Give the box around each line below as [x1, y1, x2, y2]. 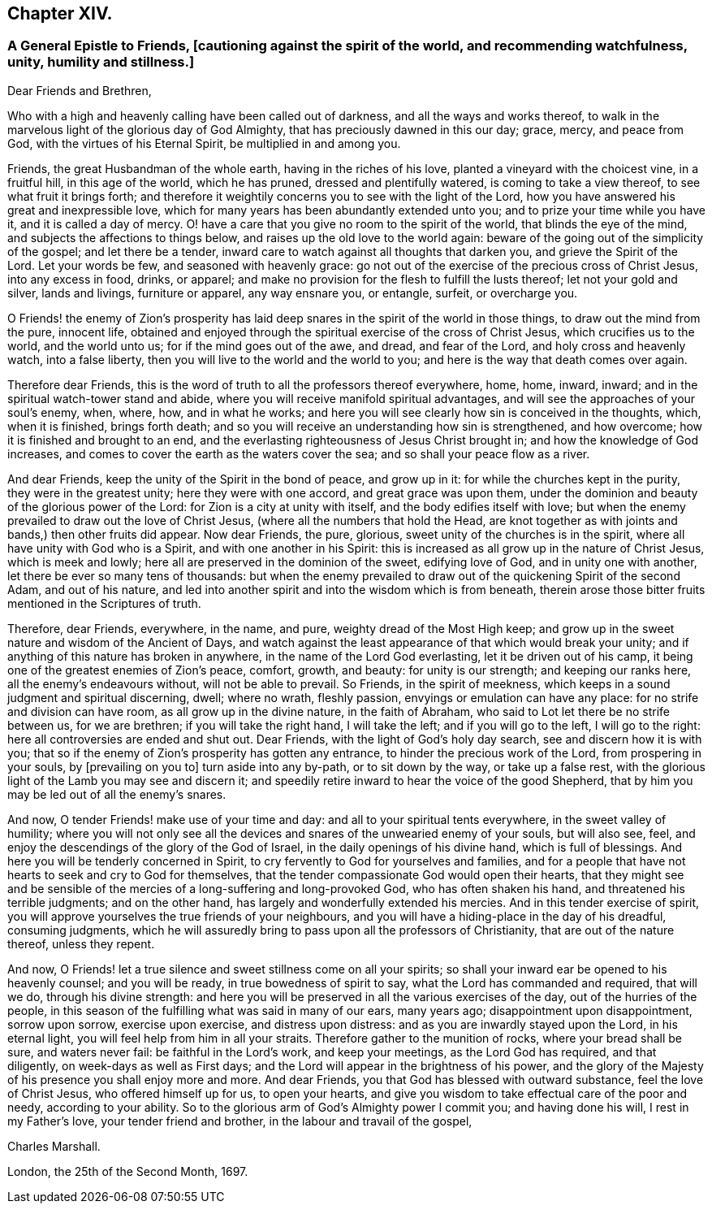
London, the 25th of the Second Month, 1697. [7, 1164, 248, 1178]
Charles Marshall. [7, 1138, 101, 1153]
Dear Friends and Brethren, [7, 83, 152, 98]
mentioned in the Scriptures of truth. [7, 596, 201, 610]
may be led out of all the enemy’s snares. [7, 787, 227, 801]
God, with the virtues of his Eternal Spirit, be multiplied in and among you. [7, 136, 401, 150]
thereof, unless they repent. [7, 936, 155, 951]
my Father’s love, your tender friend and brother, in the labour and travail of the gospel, [7, 1113, 473, 1128]
